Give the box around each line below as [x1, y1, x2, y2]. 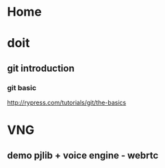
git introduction [7, 62, 75, 74]
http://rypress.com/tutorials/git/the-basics [7, 98, 127, 107]
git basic [7, 83, 36, 92]
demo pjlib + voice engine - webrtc [7, 150, 159, 161]
